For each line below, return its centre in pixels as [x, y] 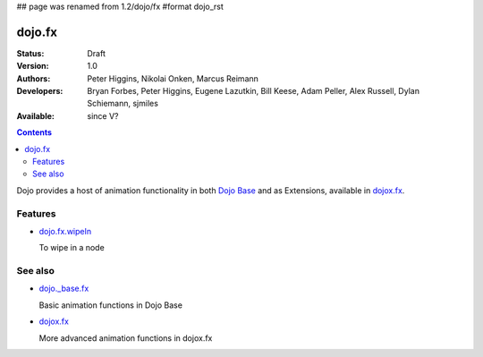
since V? [103, 115]
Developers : [40, 91]
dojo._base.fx [64, 289]
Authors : [34, 78]
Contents [34, 132]
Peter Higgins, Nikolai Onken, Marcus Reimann [173, 78]
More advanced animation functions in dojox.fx [126, 338]
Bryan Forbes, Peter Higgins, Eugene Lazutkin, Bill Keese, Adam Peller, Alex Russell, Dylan [254, 91]
